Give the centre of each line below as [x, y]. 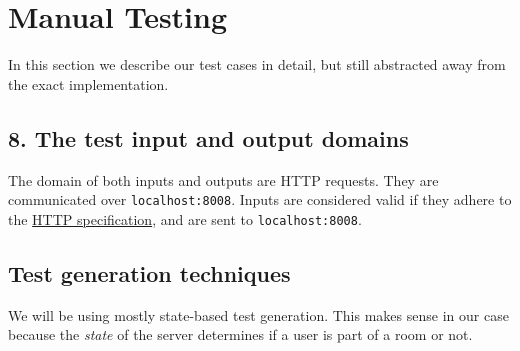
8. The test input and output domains [208, 137]
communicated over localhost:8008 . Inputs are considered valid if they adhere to [260, 199]
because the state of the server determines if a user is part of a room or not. [240, 334]
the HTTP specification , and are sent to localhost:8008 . [185, 218]
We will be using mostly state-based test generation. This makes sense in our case [258, 314]
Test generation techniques [149, 272]
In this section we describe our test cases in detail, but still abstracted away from [257, 64]
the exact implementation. [88, 83]
